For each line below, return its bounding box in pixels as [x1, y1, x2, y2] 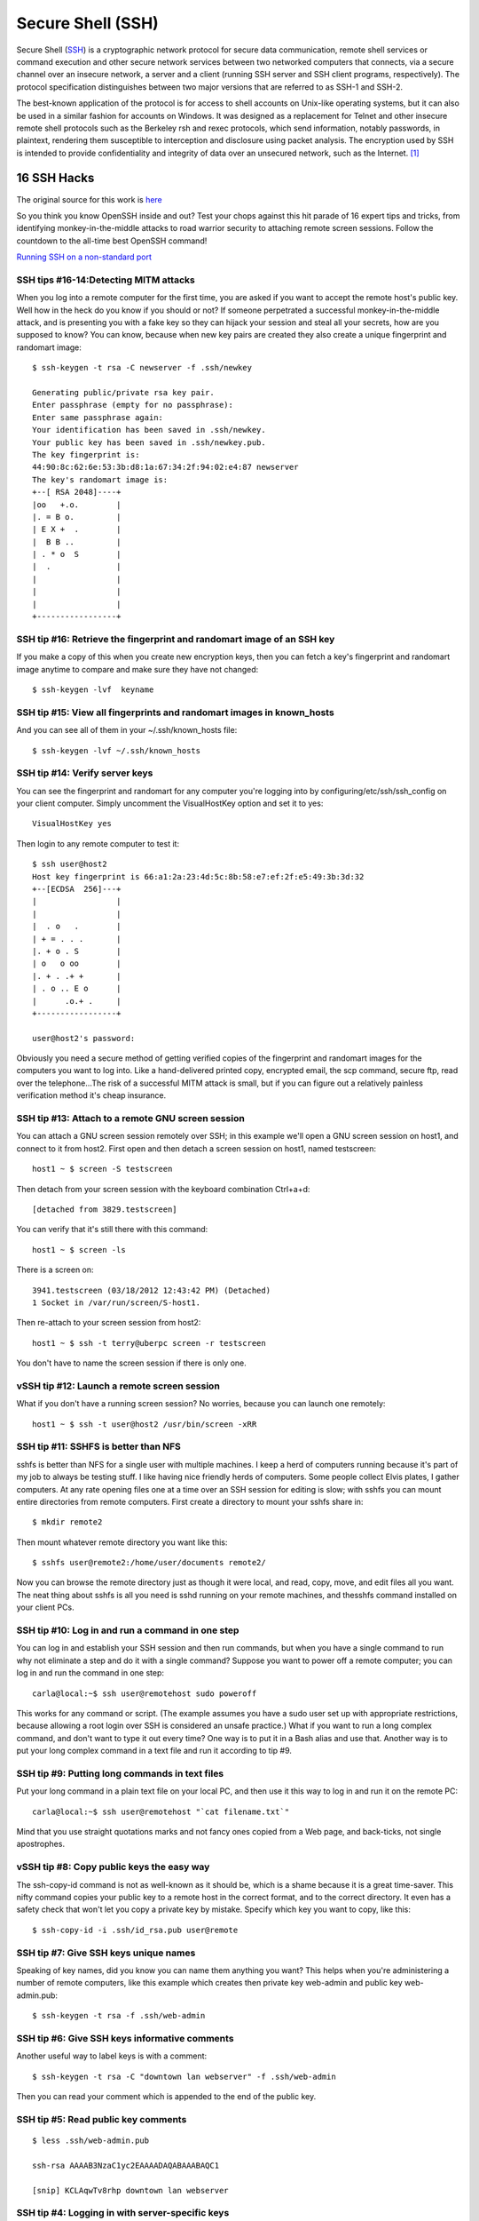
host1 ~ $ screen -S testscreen [32, 1164, 173, 1174]
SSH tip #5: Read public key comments [16, 2113, 187, 2125]
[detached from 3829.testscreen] [32, 1204, 177, 1214]
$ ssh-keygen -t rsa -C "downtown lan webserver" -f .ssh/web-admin [32, 2071, 336, 2082]
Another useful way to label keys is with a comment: [16, 2050, 208, 2061]
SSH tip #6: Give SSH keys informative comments [16, 2032, 234, 2044]
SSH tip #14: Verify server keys [16, 767, 153, 779]
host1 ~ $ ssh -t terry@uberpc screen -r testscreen [32, 1338, 266, 1348]
